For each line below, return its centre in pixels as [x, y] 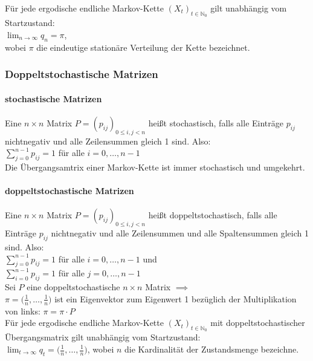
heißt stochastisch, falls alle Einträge [216, 122]
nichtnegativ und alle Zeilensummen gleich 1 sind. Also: [108, 141]
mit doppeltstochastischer [258, 323]
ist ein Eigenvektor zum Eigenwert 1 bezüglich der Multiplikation [176, 298]
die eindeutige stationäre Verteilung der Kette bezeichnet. [143, 47]
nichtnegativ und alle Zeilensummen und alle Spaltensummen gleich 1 [180, 233]
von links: [23, 311]
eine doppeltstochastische [73, 287]
